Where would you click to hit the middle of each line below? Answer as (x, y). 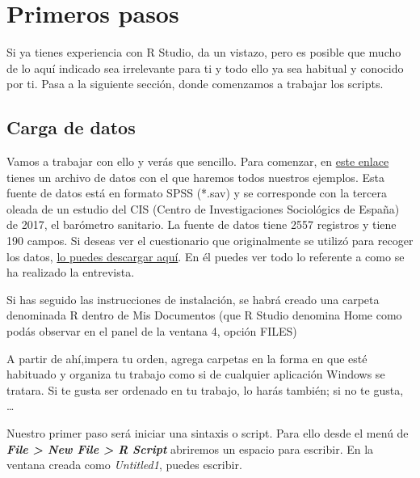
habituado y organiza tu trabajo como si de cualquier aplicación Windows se (196, 374)
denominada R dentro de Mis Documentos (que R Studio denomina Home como (204, 315)
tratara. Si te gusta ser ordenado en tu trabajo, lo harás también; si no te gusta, (205, 389)
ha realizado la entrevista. (71, 272)
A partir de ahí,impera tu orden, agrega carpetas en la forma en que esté (187, 358)
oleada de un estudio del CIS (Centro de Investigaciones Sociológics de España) (203, 208)
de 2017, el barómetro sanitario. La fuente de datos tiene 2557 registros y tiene (202, 224)
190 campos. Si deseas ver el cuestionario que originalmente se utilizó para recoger (210, 241)
